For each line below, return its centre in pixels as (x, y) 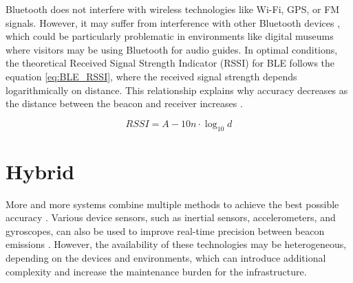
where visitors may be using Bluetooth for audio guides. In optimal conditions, (172, 49)
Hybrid (40, 171)
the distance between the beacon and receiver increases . (124, 103)
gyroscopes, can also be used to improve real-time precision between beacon (165, 230)
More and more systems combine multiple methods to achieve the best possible (172, 204)
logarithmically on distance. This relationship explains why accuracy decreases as (177, 90)
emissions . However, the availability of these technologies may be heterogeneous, (176, 244)
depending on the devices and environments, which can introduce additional (166, 258)
